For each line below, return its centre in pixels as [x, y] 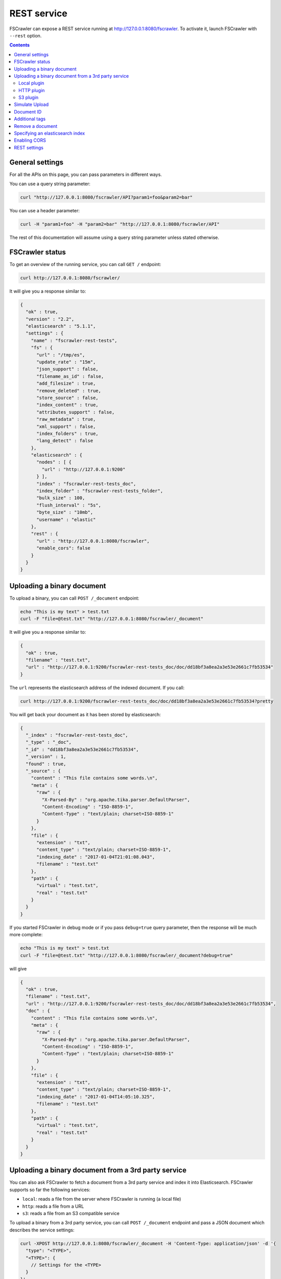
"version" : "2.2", [50, 319]
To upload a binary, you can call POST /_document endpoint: [74, 598]
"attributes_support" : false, [76, 412]
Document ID [28, 112]
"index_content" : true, [68, 405]
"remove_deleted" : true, [69, 391]
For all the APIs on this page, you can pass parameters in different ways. [86, 174]
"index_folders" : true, [68, 433]
